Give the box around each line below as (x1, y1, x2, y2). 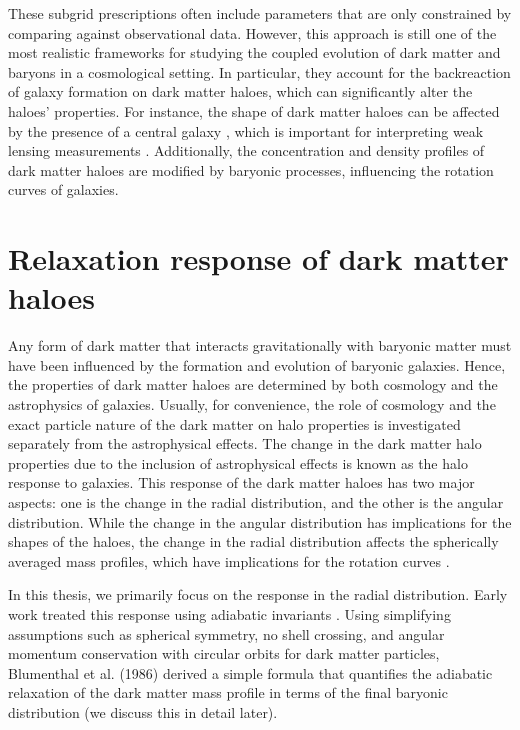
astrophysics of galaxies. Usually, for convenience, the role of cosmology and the (8, 394, 496, 415)
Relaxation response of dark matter (8, 238, 509, 279)
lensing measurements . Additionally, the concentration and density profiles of (8, 140, 485, 161)
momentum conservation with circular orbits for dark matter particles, (8, 643, 440, 664)
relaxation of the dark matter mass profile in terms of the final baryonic (8, 682, 448, 703)
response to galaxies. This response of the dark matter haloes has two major (8, 472, 475, 493)
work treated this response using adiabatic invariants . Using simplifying (8, 603, 451, 624)
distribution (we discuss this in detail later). (8, 701, 278, 722)
